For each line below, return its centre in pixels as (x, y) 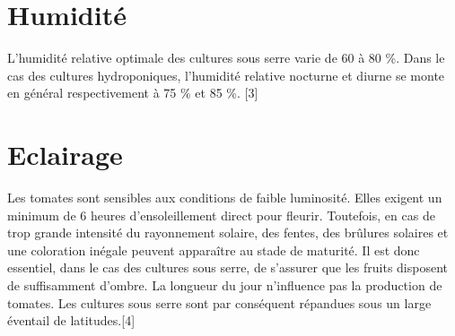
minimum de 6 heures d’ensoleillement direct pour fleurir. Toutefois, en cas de (221, 215)
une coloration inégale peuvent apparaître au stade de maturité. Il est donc (214, 250)
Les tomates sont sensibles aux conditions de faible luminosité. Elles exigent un (225, 198)
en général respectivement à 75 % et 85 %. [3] (133, 93)
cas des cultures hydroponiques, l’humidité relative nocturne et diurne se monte (226, 75)
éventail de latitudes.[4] (71, 320)
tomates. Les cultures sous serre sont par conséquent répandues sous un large (219, 302)
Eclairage (65, 155)
